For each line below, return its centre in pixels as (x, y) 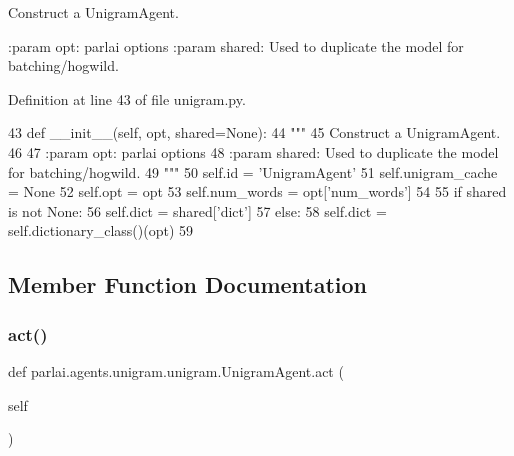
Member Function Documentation (188, 284)
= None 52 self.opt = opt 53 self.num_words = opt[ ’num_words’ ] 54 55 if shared (257, 191)
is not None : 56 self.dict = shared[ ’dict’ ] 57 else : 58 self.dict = (197, 210)
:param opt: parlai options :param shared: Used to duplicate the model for (236, 45)
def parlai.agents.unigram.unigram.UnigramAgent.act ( (176, 370)
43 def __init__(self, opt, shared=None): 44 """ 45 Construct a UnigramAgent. (254, 132)
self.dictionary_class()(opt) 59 (101, 230)
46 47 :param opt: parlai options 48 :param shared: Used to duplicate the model (253, 151)
